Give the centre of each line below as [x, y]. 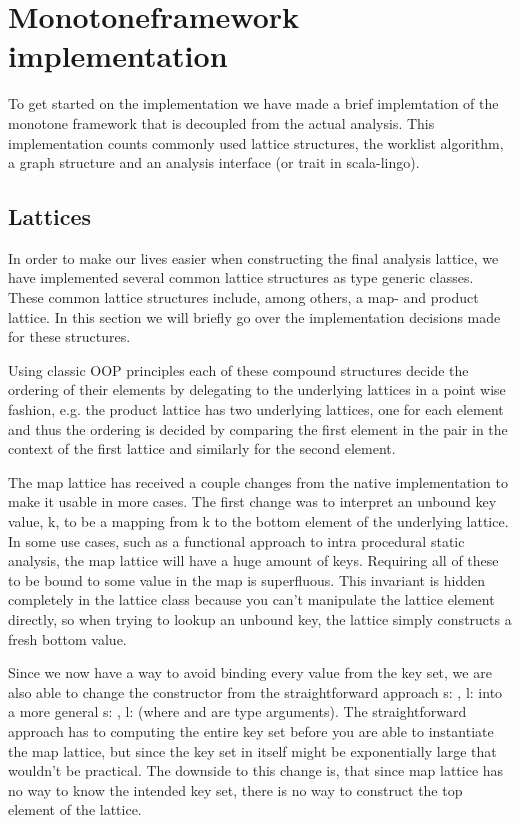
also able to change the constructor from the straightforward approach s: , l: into [255, 691]
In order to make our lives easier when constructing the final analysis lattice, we [253, 257]
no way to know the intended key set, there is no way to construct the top [235, 789]
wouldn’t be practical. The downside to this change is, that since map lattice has [256, 770]
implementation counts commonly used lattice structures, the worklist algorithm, [256, 142]
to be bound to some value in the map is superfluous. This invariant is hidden [246, 579]
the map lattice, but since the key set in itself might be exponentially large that [252, 750]
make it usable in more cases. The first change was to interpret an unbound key [252, 501]
